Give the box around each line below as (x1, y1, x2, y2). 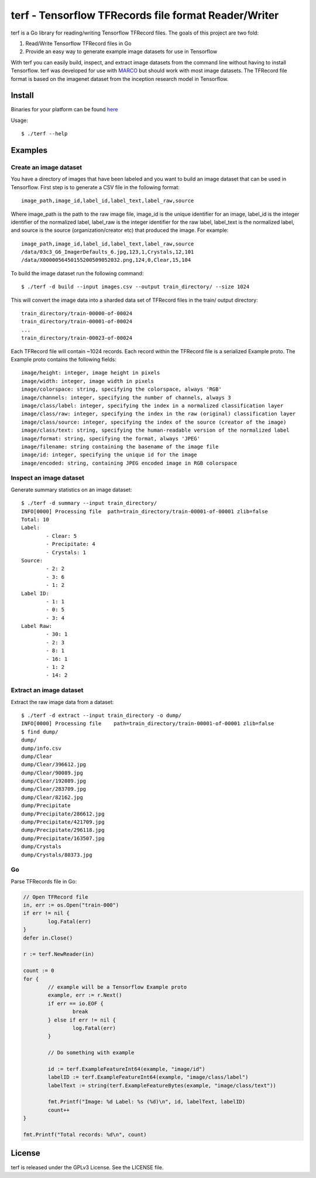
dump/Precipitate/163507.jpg (21, 835, 105, 842)
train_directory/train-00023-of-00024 (21, 334, 133, 342)
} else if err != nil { (47, 1016, 116, 1023)
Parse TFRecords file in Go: (11, 877, 77, 885)
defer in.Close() (23, 934, 73, 941)
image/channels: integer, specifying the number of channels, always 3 (21, 394, 231, 401)
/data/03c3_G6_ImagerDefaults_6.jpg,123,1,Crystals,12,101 (21, 249, 194, 255)
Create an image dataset (11, 163, 82, 171)
